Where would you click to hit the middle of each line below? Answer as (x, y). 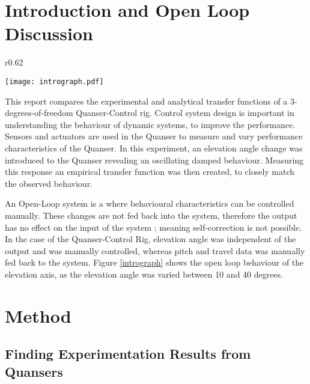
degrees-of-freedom (39, 113)
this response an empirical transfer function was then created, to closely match (150, 172)
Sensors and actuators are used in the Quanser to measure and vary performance (154, 136)
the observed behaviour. (49, 183)
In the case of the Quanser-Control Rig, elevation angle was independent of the (150, 239)
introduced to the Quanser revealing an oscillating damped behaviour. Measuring (154, 160)
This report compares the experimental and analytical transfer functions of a (146, 101)
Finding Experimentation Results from (128, 354)
